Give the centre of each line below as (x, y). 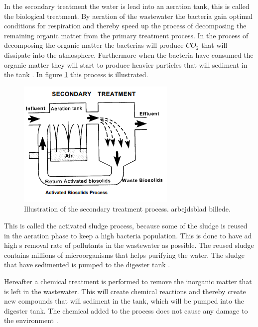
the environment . (31, 320)
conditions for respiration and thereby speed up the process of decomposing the (125, 26)
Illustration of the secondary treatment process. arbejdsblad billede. (127, 209)
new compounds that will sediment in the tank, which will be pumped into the (124, 301)
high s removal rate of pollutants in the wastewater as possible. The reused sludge (129, 245)
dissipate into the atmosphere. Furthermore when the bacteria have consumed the (129, 54)
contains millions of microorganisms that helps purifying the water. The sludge (124, 255)
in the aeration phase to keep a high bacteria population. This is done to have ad (128, 235)
